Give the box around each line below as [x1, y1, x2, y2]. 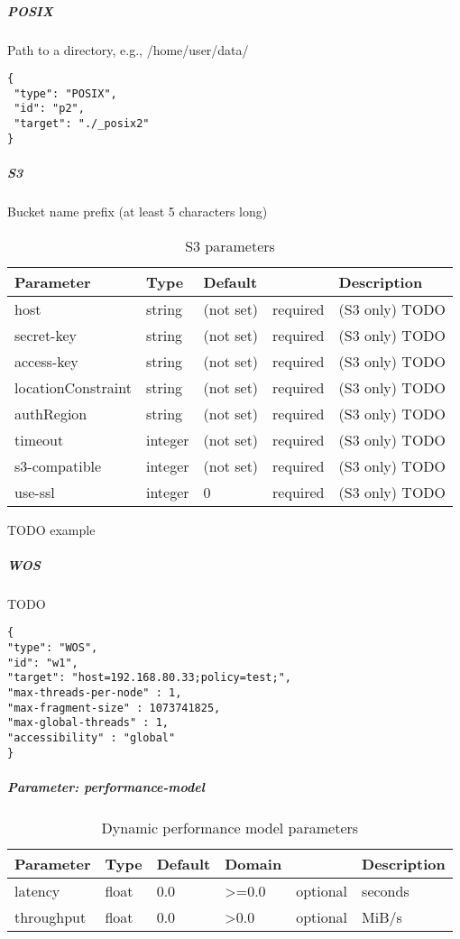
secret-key [14, 324, 77, 345]
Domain [225, 852, 282, 874]
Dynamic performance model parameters [101, 816, 359, 838]
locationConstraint [14, 376, 132, 398]
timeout [14, 428, 64, 450]
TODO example [7, 520, 96, 539]
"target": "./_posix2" [14, 117, 150, 131]
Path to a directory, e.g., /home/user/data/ [7, 40, 249, 59]
